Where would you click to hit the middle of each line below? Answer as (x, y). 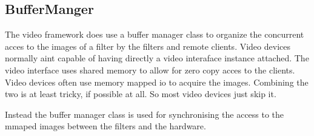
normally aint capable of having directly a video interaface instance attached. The (157, 58)
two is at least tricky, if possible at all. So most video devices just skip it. (141, 94)
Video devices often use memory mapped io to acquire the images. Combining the (157, 82)
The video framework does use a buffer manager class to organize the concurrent (155, 34)
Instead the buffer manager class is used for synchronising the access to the (145, 114)
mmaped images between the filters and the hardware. (105, 126)
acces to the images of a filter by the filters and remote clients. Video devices (148, 46)
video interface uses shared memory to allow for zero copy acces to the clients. (150, 70)
